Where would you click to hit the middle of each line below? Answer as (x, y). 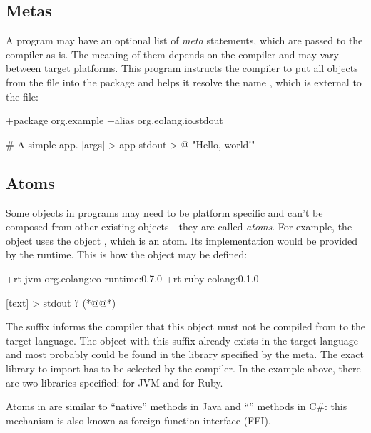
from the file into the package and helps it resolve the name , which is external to (184, 82)
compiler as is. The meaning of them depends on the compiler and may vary (172, 54)
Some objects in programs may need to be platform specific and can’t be (164, 212)
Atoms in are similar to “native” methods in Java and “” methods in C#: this (177, 406)
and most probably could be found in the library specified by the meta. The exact (185, 354)
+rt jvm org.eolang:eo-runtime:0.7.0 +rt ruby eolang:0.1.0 (132, 278)
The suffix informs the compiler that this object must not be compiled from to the (186, 326)
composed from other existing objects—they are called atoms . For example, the (179, 226)
